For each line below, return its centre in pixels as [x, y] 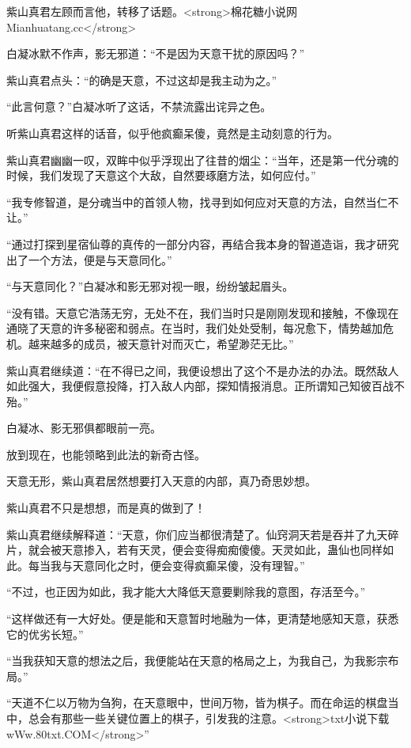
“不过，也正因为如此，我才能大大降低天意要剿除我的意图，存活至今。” [186, 592]
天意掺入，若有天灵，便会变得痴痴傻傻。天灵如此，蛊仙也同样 [222, 550]
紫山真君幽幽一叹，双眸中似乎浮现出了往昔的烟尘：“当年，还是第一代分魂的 [203, 159]
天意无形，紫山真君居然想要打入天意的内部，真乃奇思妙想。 [161, 481]
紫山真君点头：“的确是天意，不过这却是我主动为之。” [142, 80]
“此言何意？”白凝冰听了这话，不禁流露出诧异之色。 [139, 106]
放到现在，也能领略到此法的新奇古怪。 [106, 454]
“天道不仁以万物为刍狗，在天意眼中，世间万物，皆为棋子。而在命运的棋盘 [197, 702]
